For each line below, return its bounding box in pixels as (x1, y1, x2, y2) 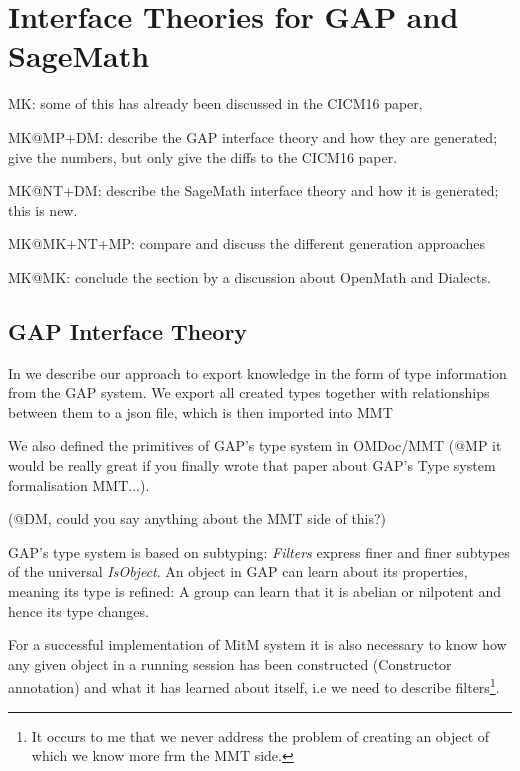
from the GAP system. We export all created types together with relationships (8, 382, 490, 403)
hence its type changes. (8, 600, 149, 621)
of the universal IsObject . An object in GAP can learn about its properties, (8, 561, 468, 582)
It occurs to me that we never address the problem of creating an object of (31, 725, 490, 746)
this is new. (8, 199, 78, 220)
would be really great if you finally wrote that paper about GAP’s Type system (8, 455, 496, 476)
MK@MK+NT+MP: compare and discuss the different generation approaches (8, 233, 486, 254)
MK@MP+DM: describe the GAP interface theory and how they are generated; (8, 126, 498, 147)
